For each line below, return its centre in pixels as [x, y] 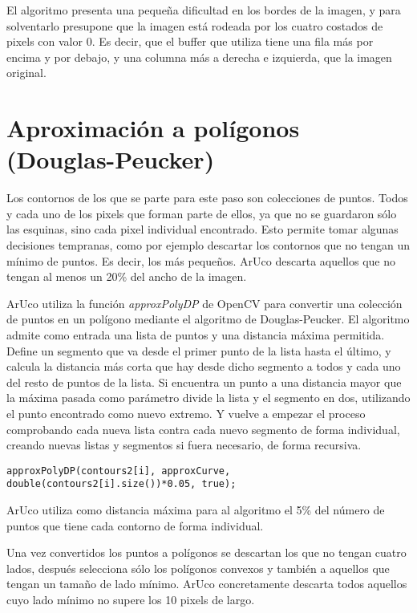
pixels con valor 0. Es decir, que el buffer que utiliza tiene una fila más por [190, 41]
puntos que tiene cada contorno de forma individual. [135, 525]
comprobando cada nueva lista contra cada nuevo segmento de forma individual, [203, 429]
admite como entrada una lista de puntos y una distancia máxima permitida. [196, 335]
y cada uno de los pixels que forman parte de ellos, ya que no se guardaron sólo [202, 213]
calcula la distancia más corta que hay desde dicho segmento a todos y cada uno [204, 366]
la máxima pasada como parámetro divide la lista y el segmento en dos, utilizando [208, 398]
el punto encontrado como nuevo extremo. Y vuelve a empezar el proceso [186, 413]
